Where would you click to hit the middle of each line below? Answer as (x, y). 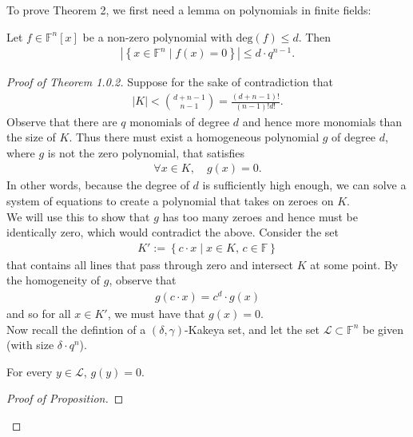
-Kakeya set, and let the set (252, 329)
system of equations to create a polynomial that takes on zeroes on (170, 200)
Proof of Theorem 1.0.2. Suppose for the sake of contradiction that (170, 82)
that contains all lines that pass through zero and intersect (150, 264)
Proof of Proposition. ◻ (65, 398)
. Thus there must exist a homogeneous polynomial (194, 137)
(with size (30, 345)
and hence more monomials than (322, 121)
